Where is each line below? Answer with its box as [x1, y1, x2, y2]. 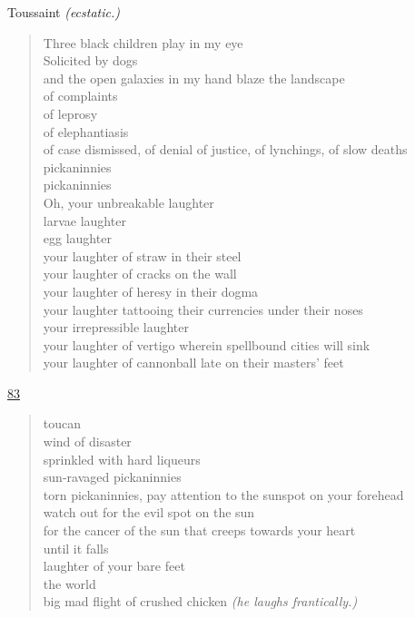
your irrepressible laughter [43, 318, 189, 337]
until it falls [43, 538, 109, 557]
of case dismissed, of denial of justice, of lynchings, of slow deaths [43, 140, 408, 159]
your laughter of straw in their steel [43, 246, 242, 265]
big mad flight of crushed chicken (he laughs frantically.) [43, 592, 358, 611]
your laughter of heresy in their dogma [43, 281, 259, 300]
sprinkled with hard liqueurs [43, 449, 201, 468]
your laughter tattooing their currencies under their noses [43, 299, 363, 319]
